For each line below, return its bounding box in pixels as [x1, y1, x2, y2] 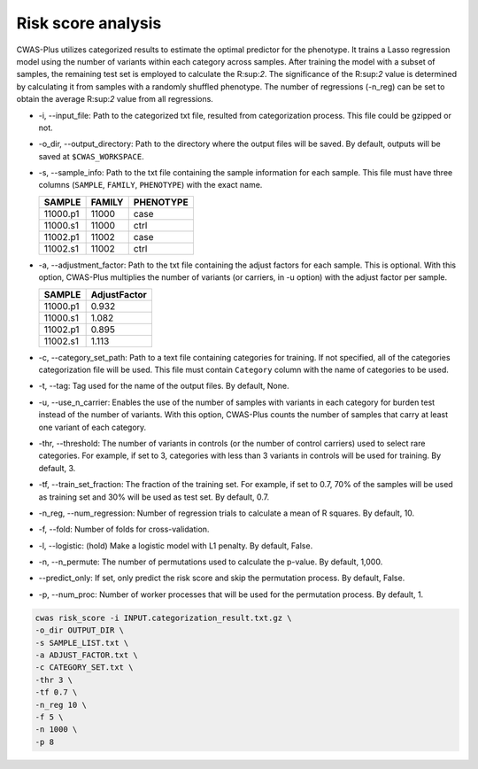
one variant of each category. [38, 422, 147, 432]
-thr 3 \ [35, 674, 73, 685]
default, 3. [38, 462, 76, 473]
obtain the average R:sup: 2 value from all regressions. [16, 94, 214, 105]
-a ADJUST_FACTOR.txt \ [35, 650, 139, 660]
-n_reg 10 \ [35, 700, 88, 710]
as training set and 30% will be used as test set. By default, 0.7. [38, 492, 270, 502]
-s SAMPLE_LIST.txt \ [35, 638, 129, 648]
